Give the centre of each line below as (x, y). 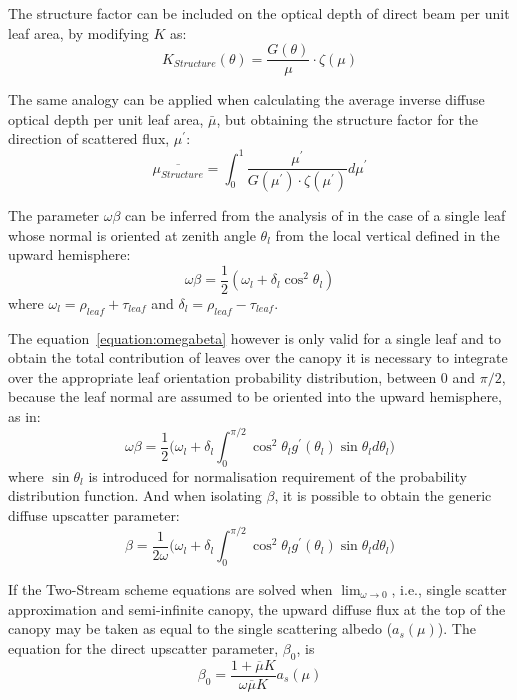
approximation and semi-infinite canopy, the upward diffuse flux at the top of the (257, 608)
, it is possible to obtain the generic (383, 495)
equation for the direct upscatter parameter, (143, 647)
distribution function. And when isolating (135, 495)
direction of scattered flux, (89, 138)
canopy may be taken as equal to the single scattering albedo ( (200, 628)
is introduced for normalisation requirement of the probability (277, 475)
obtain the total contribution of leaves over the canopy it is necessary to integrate (258, 357)
